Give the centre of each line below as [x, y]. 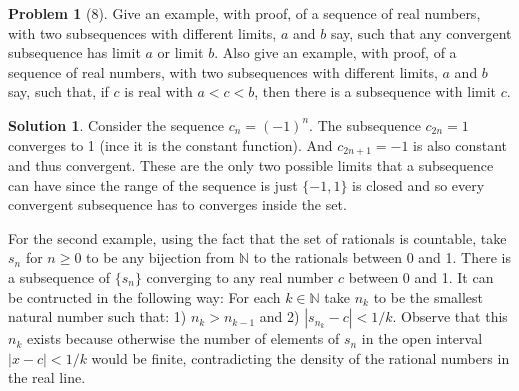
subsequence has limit [74, 52]
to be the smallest [428, 296]
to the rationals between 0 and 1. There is [382, 257]
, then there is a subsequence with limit [375, 91]
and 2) [279, 316]
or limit [180, 52]
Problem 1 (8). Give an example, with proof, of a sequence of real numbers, [244, 13]
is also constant [460, 144]
